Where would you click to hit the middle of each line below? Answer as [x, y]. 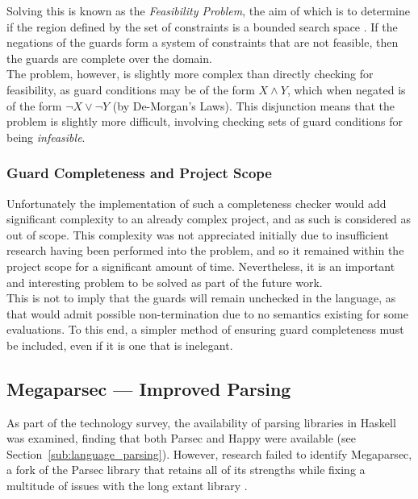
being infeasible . [46, 137]
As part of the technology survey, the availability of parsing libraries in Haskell [201, 422]
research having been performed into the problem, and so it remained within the [205, 250]
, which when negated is [346, 89]
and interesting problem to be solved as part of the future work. [165, 282]
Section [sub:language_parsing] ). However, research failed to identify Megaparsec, [209, 453]
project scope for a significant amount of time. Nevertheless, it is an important [201, 266]
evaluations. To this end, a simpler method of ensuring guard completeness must [205, 329]
